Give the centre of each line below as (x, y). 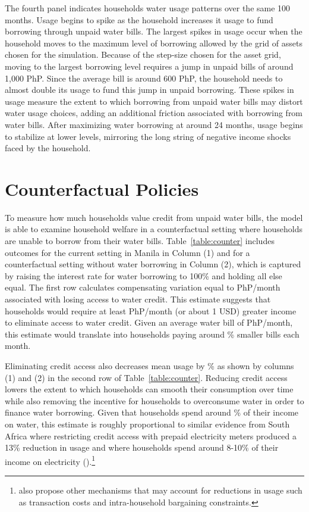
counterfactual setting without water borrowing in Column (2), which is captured (153, 264)
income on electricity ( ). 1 (50, 460)
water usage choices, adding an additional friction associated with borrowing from (154, 113)
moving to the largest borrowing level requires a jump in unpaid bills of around (149, 66)
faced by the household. (48, 148)
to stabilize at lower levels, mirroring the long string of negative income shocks (148, 136)
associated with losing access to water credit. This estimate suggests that (138, 299)
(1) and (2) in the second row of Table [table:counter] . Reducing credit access (146, 377)
